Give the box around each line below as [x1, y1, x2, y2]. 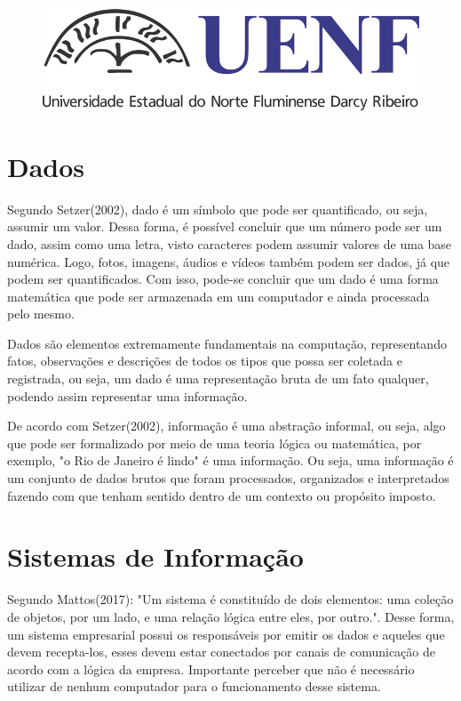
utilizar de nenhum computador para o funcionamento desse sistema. [7, 677, 381, 696]
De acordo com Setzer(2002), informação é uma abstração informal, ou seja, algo [7, 416, 446, 435]
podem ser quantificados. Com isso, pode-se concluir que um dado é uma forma [7, 270, 439, 288]
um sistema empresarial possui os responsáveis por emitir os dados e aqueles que [7, 624, 445, 643]
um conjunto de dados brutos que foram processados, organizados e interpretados [7, 469, 449, 487]
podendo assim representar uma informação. [7, 386, 248, 405]
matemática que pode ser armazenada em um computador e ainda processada [7, 286, 430, 305]
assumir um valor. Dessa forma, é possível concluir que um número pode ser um [7, 217, 442, 236]
